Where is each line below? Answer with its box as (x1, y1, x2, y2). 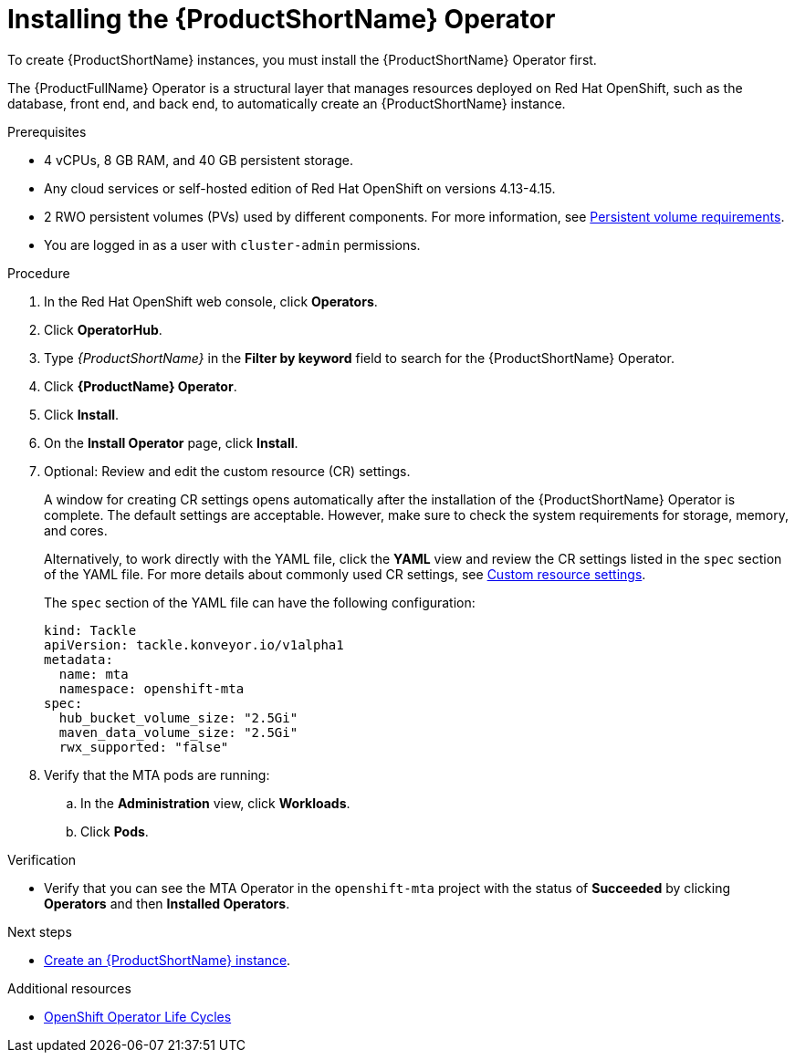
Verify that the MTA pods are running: (44, 766, 270, 783)
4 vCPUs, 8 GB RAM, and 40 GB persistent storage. (44, 151, 353, 168)
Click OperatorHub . (44, 321, 162, 338)
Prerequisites (7, 123, 87, 140)
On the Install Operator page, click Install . (44, 434, 298, 451)
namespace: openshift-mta (58, 681, 245, 696)
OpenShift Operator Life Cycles (44, 1008, 232, 1024)
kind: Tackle (44, 622, 137, 638)
